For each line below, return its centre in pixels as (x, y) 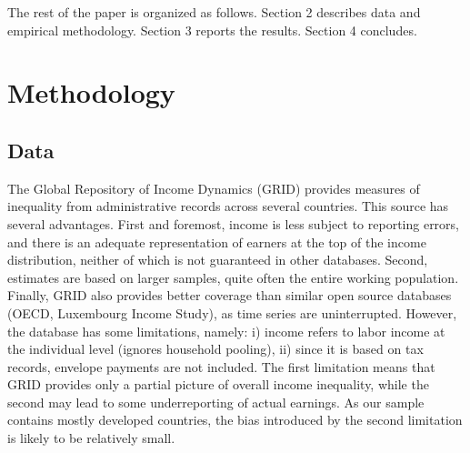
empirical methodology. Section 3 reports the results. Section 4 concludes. (212, 30)
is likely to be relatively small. (91, 438)
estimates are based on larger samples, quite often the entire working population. (233, 277)
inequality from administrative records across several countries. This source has (228, 206)
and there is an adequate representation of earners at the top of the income (217, 242)
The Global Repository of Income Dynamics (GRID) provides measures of (214, 188)
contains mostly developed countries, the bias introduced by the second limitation (235, 420)
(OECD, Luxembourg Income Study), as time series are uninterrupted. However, (232, 312)
